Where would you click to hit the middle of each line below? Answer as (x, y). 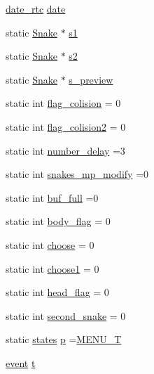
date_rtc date (36, 8)
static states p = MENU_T (64, 339)
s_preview (91, 79)
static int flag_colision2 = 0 (66, 126)
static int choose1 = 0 (52, 268)
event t (21, 362)
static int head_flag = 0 (57, 292)
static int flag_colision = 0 (63, 103)
